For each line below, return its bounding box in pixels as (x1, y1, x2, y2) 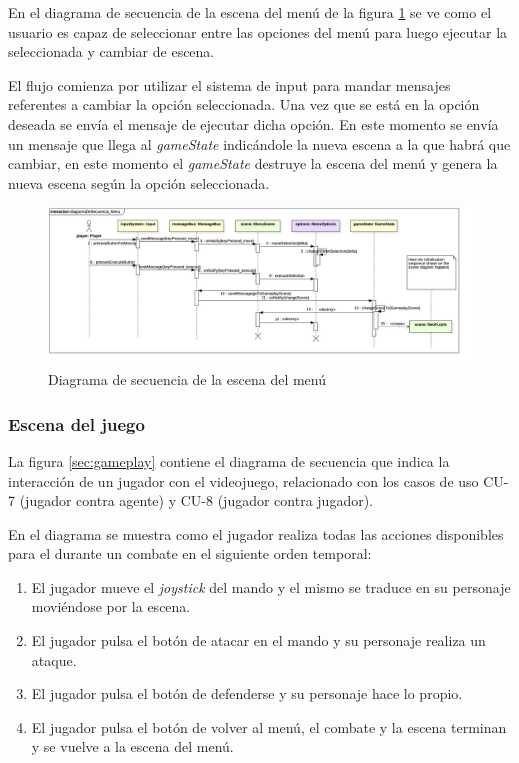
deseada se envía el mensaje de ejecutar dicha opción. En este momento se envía (8, 113, 499, 134)
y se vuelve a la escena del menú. (31, 736, 234, 757)
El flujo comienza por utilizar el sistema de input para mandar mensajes (8, 74, 451, 95)
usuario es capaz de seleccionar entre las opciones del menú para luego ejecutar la (8, 21, 508, 42)
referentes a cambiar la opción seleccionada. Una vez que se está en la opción (8, 94, 480, 115)
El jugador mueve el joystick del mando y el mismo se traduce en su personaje (31, 576, 511, 597)
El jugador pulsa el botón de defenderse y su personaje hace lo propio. (31, 683, 463, 704)
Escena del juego (8, 411, 145, 436)
